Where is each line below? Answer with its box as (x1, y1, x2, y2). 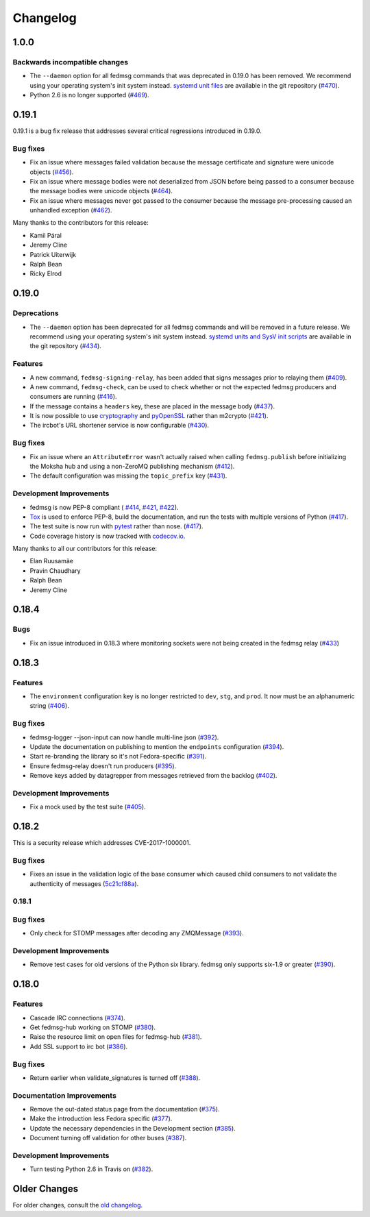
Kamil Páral (29, 231, 62, 239)
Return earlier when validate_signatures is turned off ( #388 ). (29, 1073, 201, 1082)
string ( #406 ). (29, 702, 70, 710)
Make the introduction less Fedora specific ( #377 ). (29, 1114, 173, 1123)
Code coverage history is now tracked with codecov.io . (29, 532, 186, 540)
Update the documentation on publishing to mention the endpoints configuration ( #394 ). (29, 742, 284, 750)
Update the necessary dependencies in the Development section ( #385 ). (29, 1124, 236, 1132)
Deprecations (12, 308, 59, 318)
